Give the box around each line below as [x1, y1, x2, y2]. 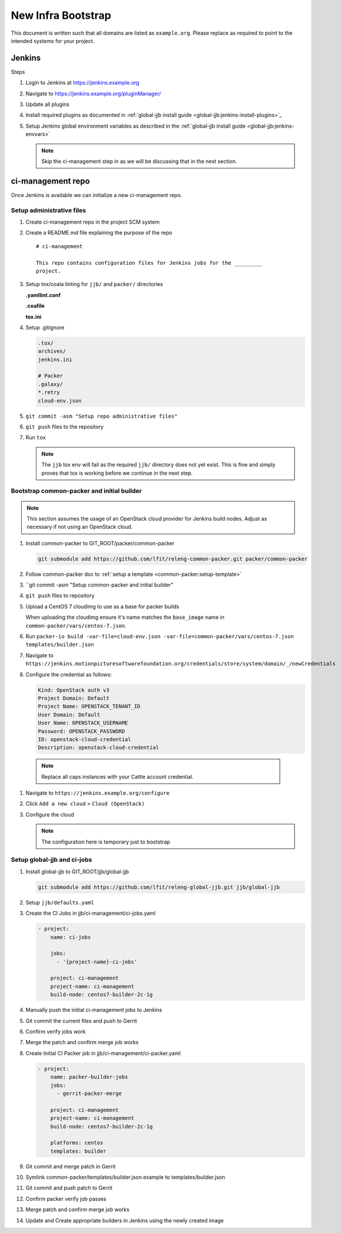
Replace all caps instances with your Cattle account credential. [41, 773, 194, 780]
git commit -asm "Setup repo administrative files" [25, 412, 178, 419]
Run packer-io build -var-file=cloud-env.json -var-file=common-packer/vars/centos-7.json [25, 633, 294, 640]
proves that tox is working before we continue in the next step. [41, 469, 193, 476]
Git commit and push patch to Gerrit [25, 1184, 113, 1191]
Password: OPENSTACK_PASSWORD [38, 728, 125, 735]
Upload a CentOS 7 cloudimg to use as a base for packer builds [25, 603, 179, 610]
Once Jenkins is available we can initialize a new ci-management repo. [11, 191, 182, 198]
